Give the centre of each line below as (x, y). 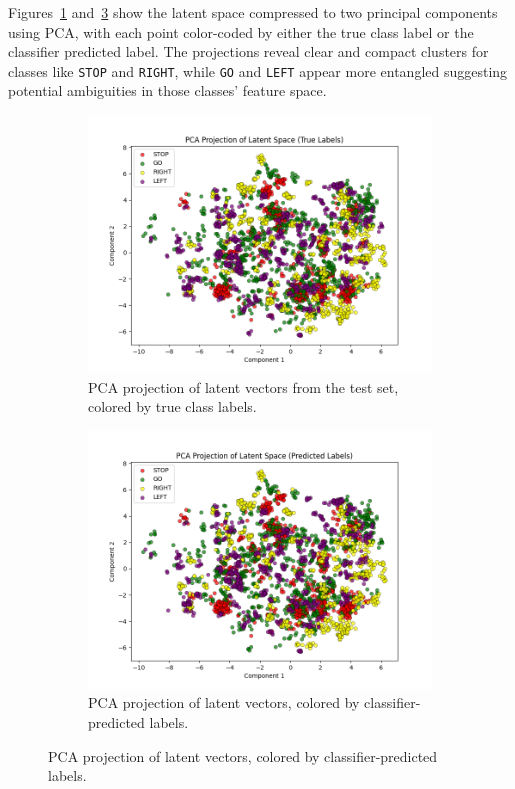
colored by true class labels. (172, 406)
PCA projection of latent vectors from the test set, (243, 386)
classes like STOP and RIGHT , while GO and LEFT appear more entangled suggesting (258, 70)
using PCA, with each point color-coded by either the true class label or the (241, 31)
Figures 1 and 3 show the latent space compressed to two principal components (253, 12)
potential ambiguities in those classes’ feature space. (167, 90)
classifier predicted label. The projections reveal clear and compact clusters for (248, 51)
